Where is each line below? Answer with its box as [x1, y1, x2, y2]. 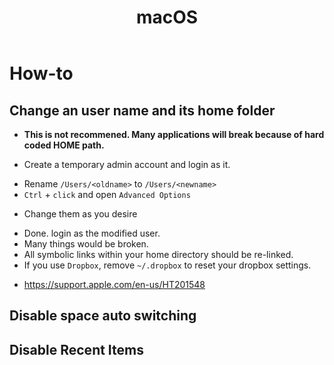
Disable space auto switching [9, 307, 197, 325]
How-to [9, 62, 74, 85]
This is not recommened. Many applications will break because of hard [23, 129, 325, 140]
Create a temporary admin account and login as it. [23, 159, 231, 170]
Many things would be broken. [23, 238, 149, 250]
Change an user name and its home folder [9, 102, 276, 119]
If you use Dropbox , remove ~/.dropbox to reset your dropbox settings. [23, 259, 312, 271]
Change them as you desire [23, 208, 138, 220]
